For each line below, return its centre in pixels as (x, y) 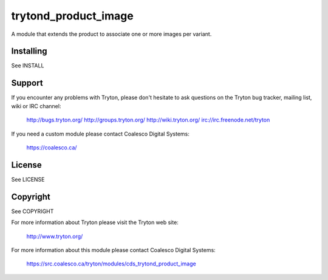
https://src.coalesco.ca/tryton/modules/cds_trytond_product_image (111, 264)
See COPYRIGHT (32, 211)
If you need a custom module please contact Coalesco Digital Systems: (100, 134)
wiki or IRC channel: (36, 106)
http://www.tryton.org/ (55, 236)
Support (27, 83)
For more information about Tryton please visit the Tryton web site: (95, 222)
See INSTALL (28, 66)
